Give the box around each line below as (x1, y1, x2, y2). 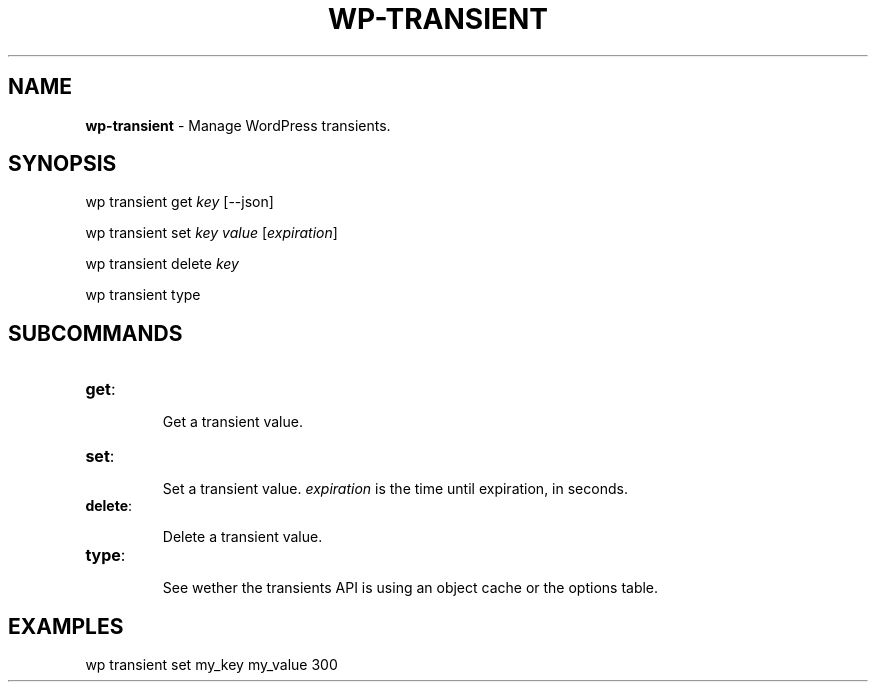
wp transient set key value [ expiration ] (85, 224, 338, 242)
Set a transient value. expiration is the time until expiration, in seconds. (162, 480, 628, 498)
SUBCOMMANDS (8, 320, 183, 346)
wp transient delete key (85, 255, 239, 273)
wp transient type (85, 286, 201, 304)
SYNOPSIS (8, 151, 117, 177)
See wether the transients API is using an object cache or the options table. (162, 579, 659, 597)
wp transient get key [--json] (85, 193, 274, 211)
